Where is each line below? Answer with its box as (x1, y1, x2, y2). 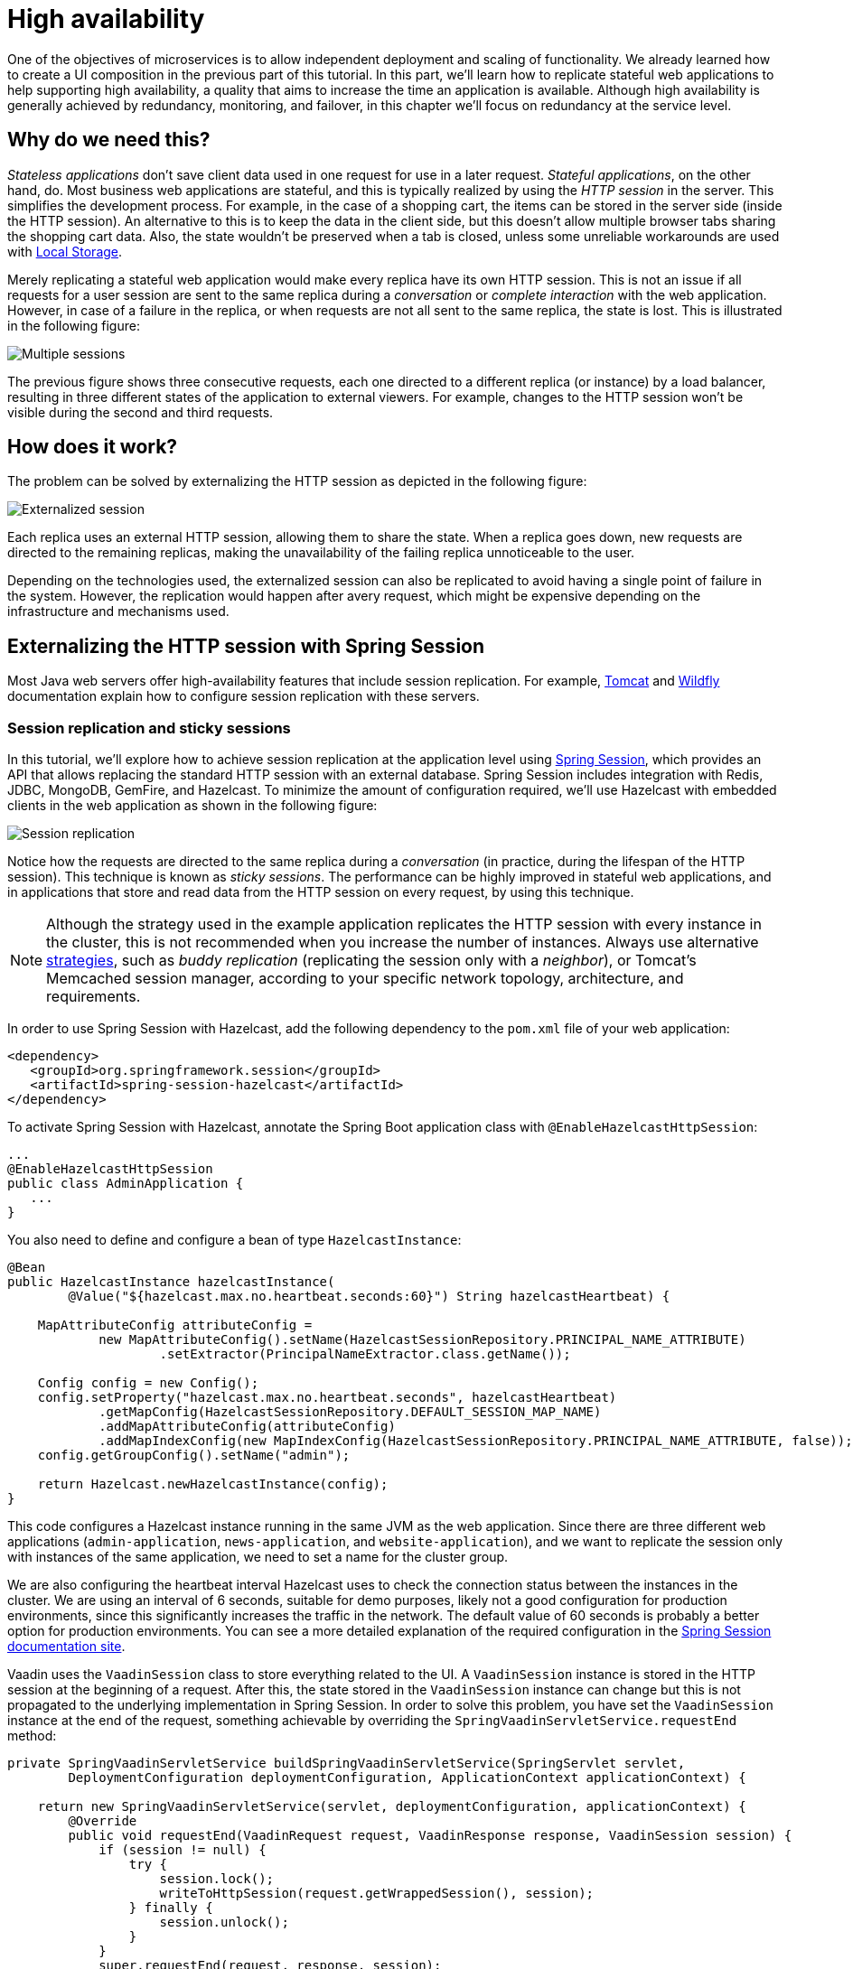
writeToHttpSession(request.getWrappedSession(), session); (159, 1886, 595, 1901)
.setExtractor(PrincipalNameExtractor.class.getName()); (159, 1347, 571, 1362)
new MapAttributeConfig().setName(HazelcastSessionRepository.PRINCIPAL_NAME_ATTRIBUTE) (98, 1332, 746, 1348)
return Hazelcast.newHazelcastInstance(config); (37, 1477, 389, 1492)
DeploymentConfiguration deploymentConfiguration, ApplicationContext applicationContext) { (68, 1770, 746, 1786)
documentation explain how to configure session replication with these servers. (7, 688, 480, 705)
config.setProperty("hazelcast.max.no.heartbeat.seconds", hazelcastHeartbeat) (37, 1390, 617, 1405)
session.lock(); (159, 1871, 275, 1887)
